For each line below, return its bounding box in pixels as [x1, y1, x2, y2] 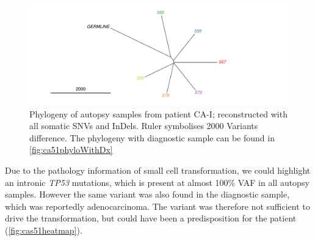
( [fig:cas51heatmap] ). [5, 223, 82, 236]
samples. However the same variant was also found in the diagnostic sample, [5, 188, 290, 201]
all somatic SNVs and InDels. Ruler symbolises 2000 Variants [29, 119, 258, 132]
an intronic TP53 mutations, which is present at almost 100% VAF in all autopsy [5, 176, 310, 188]
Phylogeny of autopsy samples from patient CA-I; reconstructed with [29, 107, 288, 120]
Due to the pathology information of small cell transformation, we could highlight [5, 163, 311, 176]
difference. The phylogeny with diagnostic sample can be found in [29, 131, 275, 144]
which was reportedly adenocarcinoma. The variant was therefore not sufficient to [5, 199, 310, 212]
